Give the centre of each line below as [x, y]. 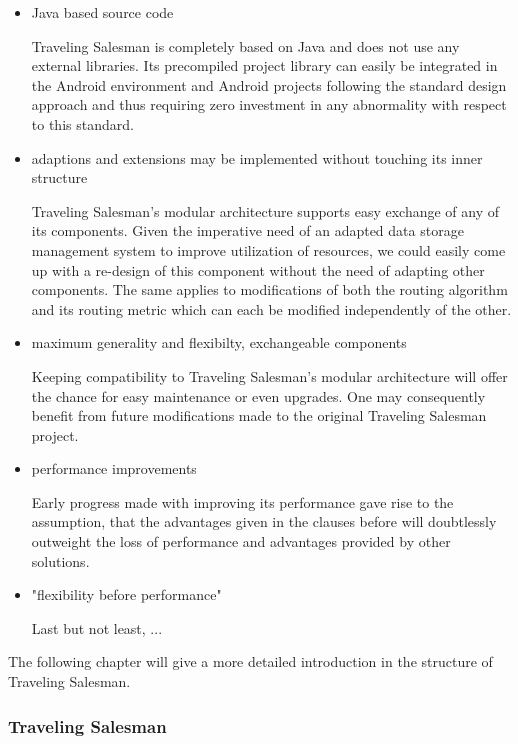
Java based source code [102, 12]
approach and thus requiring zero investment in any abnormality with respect [269, 104]
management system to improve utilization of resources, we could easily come [268, 249]
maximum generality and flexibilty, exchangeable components [219, 342]
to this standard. [82, 123]
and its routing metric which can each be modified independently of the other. [271, 308]
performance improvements [114, 468]
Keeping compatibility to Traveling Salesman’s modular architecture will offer [269, 375]
